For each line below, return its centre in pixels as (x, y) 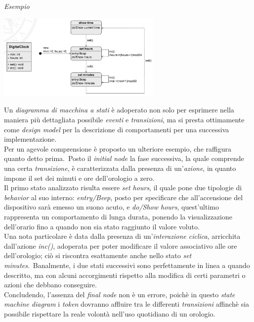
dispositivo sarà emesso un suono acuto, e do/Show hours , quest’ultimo (111, 207)
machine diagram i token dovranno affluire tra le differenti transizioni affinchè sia (127, 304)
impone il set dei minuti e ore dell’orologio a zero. (79, 178)
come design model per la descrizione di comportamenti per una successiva (117, 129)
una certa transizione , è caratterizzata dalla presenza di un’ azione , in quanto (120, 168)
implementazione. (30, 139)
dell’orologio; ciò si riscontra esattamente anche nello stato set (98, 255)
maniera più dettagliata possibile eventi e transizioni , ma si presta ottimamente (124, 120)
